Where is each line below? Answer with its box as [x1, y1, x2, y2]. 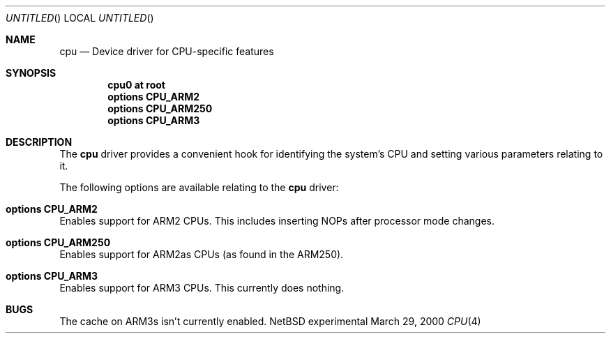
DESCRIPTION [6, 136, 73, 148]
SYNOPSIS [6, 67, 56, 79]
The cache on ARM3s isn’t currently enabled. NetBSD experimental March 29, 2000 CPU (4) [59, 315, 481, 327]
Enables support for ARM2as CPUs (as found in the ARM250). [59, 248, 344, 260]
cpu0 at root [107, 79, 165, 91]
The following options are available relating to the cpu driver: [59, 181, 339, 193]
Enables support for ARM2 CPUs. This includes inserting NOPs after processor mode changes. [59, 215, 495, 227]
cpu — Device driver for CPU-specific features [59, 45, 274, 57]
